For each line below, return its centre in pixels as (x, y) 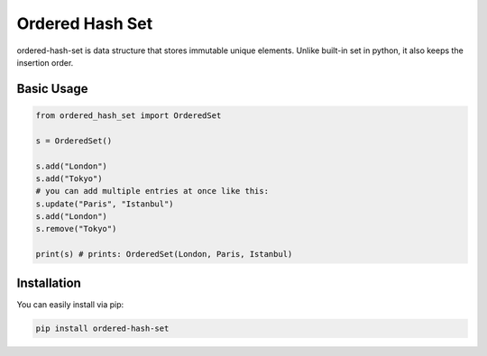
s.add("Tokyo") (69, 178)
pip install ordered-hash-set (102, 328)
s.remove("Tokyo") (76, 229)
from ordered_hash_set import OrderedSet (129, 115)
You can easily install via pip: (70, 304)
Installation (49, 283)
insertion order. (45, 62)
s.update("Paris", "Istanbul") (105, 204)
